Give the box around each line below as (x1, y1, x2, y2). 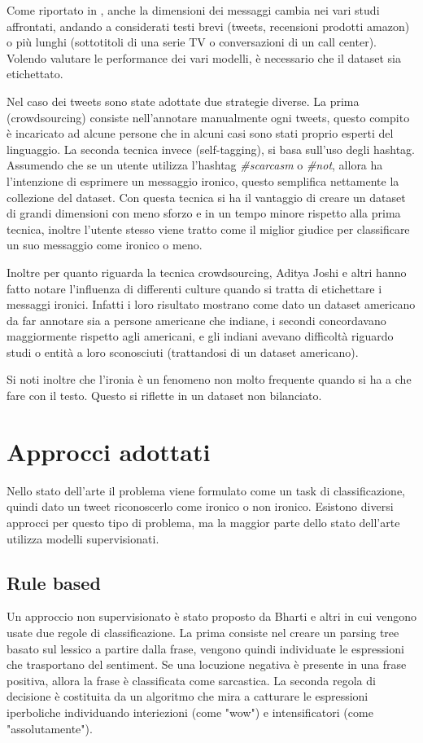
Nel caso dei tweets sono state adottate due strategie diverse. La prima (7, 92, 360, 109)
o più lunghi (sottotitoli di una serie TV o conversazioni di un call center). (7, 33, 377, 51)
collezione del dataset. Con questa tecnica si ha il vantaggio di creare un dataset (7, 188, 406, 205)
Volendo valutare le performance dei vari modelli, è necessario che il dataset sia (7, 49, 402, 66)
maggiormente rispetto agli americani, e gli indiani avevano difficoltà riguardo (7, 328, 394, 345)
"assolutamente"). (7, 719, 93, 736)
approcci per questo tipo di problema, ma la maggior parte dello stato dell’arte (7, 513, 400, 530)
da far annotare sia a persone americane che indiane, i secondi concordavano (7, 311, 386, 328)
